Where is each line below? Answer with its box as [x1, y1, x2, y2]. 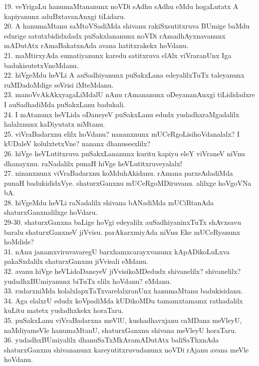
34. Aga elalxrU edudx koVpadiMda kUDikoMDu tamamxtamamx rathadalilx [4, 295, 243, 305]
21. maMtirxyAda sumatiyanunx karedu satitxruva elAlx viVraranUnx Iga [4, 50, 232, 60]
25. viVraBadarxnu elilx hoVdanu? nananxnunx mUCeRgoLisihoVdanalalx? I [4, 128, 240, 139]
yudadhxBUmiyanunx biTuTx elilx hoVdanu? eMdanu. [4, 275, 172, 286]
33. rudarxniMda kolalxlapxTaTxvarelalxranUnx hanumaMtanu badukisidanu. [4, 285, 243, 296]
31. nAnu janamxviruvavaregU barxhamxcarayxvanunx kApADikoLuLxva [4, 246, 230, 256]
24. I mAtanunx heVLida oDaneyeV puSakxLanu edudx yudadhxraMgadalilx [4, 109, 240, 119]
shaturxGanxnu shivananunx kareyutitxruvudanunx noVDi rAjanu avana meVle [4, 344, 249, 354]
